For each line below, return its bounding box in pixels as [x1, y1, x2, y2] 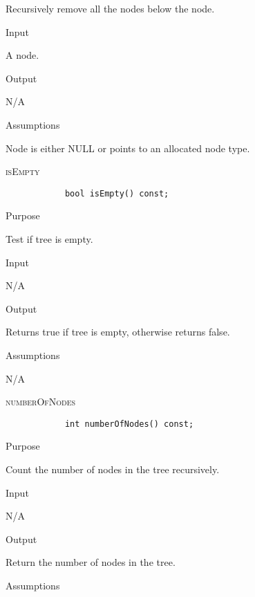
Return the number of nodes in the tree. [6, 555, 176, 569]
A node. [6, 48, 39, 62]
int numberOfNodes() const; [64, 419, 194, 429]
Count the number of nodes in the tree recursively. [6, 462, 220, 476]
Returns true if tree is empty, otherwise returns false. [6, 324, 230, 339]
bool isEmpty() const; [64, 188, 169, 199]
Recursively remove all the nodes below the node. [6, 1, 215, 15]
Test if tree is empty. [6, 232, 93, 246]
